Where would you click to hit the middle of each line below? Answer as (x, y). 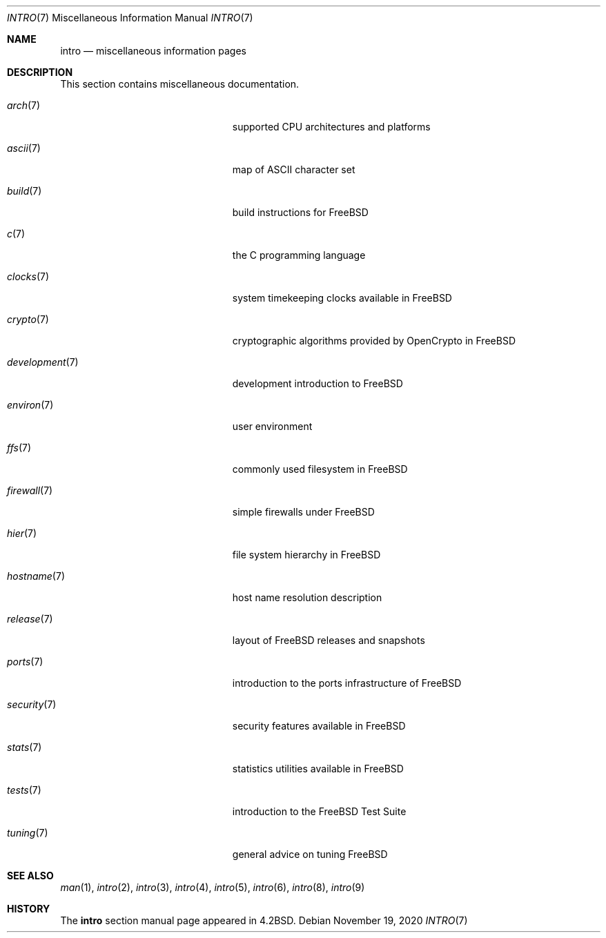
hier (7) (22, 533)
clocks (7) (28, 276)
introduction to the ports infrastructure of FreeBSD (347, 683)
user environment (272, 426)
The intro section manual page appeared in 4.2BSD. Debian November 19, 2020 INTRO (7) (264, 920)
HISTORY (29, 909)
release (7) (30, 619)
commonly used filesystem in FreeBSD (320, 469)
